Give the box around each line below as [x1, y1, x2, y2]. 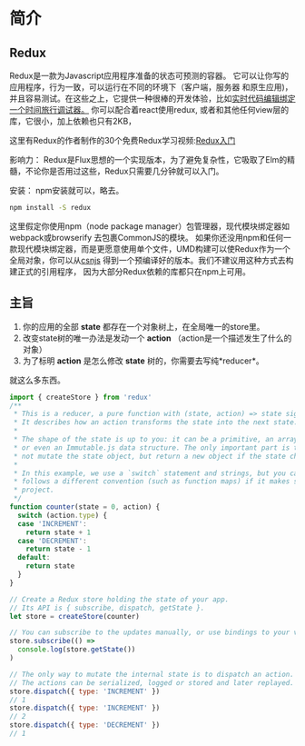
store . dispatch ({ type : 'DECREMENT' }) [9, 721, 161, 730]
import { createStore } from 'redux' [9, 393, 152, 402]
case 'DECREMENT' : [17, 536, 88, 545]
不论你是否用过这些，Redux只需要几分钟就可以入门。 [25, 165, 224, 176]
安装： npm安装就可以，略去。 [9, 185, 124, 195]
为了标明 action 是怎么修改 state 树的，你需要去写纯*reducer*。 [22, 355, 265, 366]
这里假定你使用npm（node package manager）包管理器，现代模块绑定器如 [9, 220, 290, 232]
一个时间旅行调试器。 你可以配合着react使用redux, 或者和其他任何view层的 [9, 104, 290, 114]
